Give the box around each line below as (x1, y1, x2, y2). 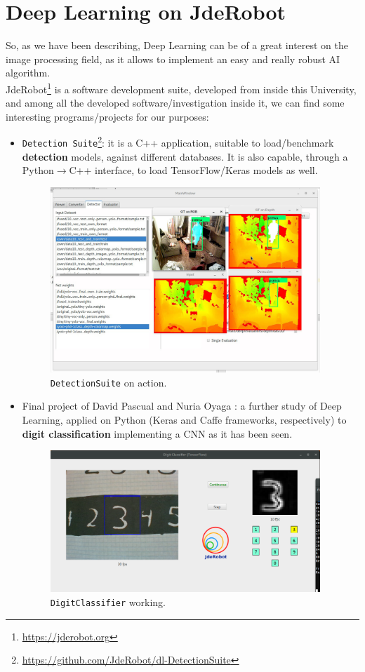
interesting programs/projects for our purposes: (6, 109, 209, 123)
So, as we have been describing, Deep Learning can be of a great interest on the (6, 38, 349, 53)
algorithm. (6, 65, 51, 80)
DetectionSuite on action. (50, 375, 167, 389)
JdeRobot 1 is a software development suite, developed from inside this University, (6, 79, 357, 96)
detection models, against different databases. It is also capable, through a (22, 149, 348, 163)
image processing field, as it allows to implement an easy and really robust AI (6, 51, 340, 66)
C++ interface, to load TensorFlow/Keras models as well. (69, 163, 318, 177)
